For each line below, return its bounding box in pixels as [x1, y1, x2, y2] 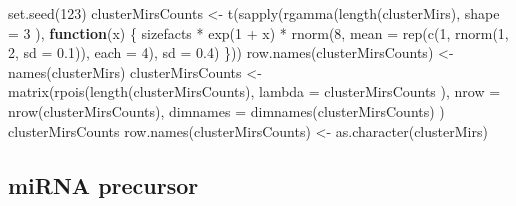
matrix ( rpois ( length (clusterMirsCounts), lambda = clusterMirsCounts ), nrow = [8, 81, 501, 102]
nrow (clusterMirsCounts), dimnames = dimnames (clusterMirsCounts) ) [8, 100, 445, 121]
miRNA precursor [8, 169, 199, 200]
